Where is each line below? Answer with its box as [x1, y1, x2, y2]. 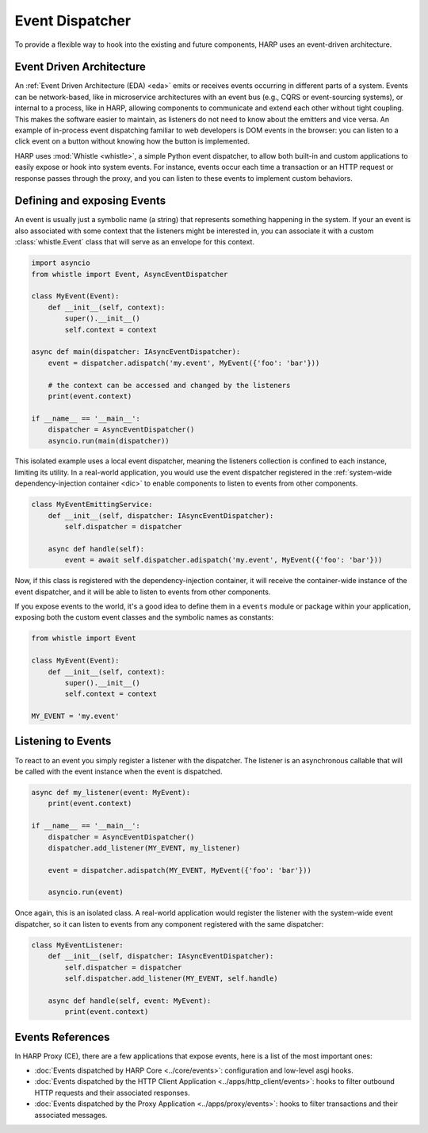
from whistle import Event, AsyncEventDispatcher [31, 270, 228, 278]
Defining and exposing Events [14, 194, 166, 208]
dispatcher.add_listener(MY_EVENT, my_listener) [48, 843, 241, 852]
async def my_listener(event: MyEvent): [31, 788, 190, 797]
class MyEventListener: [31, 940, 124, 950]
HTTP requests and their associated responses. [34, 1088, 190, 1097]
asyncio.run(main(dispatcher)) [48, 436, 170, 445]
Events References [14, 1030, 110, 1043]
